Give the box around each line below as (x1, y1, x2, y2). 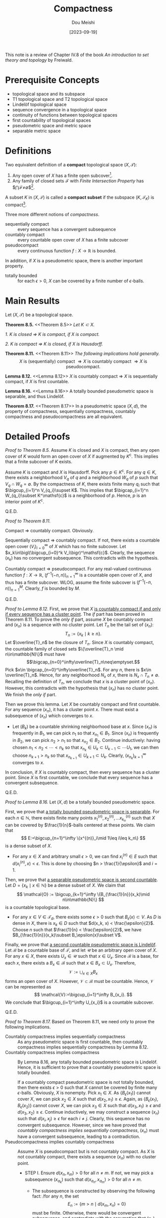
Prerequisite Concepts (5, 75, 100, 86)
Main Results (5, 295, 60, 306)
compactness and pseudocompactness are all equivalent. (5, 413, 123, 419)
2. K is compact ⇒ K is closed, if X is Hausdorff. (5, 341, 103, 347)
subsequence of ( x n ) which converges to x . (5, 713, 94, 720)
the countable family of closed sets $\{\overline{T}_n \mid (5, 646, 124, 652)
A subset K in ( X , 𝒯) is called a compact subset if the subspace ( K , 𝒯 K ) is (5, 194, 155, 201)
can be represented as (5, 983, 52, 989)
